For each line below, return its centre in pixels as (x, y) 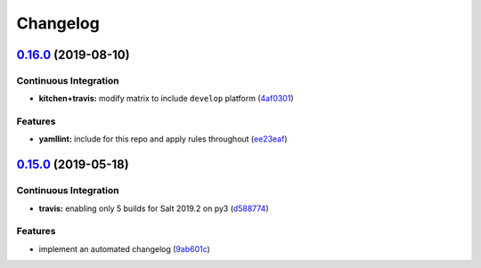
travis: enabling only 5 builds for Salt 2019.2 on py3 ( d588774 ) (154, 208)
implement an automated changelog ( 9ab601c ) (125, 248)
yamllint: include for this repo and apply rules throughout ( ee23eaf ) (163, 139)
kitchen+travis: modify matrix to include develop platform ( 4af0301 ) (166, 99)
